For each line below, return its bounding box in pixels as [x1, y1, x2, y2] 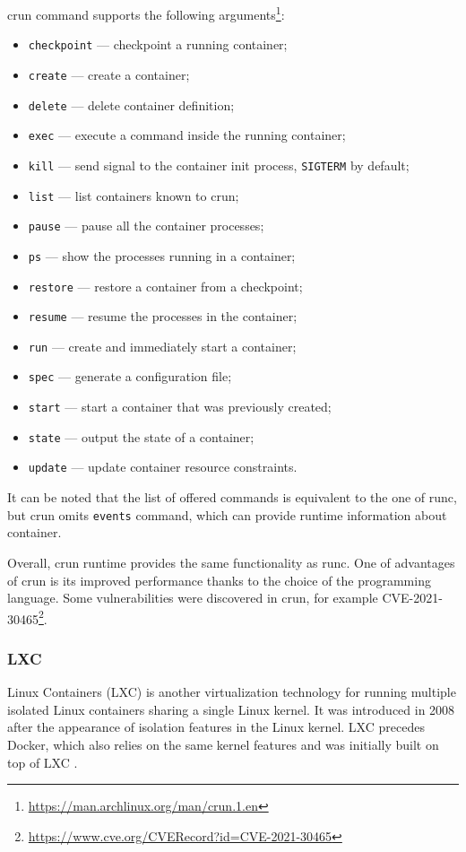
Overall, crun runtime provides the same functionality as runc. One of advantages [7, 552, 455, 571]
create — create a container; [28, 65, 190, 83]
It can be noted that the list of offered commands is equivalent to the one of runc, [7, 488, 457, 507]
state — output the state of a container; [28, 427, 255, 446]
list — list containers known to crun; [28, 186, 239, 204]
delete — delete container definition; [28, 95, 235, 114]
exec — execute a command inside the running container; [28, 126, 346, 144]
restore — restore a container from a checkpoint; [28, 276, 303, 295]
